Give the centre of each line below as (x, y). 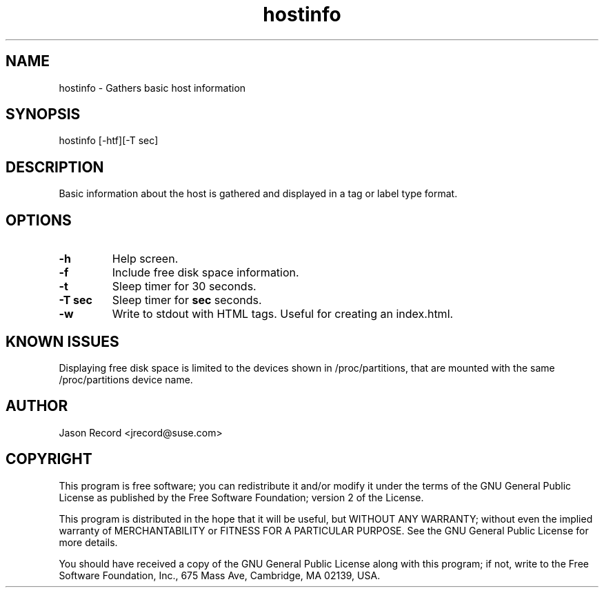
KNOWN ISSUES (62, 341)
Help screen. (145, 259)
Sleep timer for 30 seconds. (184, 287)
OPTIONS (39, 220)
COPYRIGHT (49, 459)
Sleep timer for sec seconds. (187, 300)
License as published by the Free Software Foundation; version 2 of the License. (241, 497)
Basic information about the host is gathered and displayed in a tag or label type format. (258, 194)
